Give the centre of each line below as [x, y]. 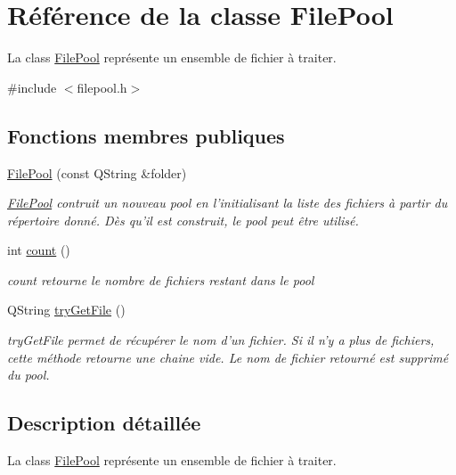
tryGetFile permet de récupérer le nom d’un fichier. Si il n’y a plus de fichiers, [221, 340]
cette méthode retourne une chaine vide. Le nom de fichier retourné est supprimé [228, 357]
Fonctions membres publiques [146, 135]
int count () [39, 250]
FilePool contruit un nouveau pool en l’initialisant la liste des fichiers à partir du [228, 203]
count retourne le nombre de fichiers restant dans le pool [161, 279]
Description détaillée [104, 423]
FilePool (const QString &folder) [97, 172]
